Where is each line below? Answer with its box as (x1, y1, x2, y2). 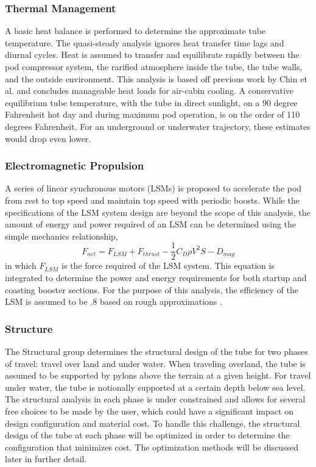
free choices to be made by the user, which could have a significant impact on (5, 404, 293, 417)
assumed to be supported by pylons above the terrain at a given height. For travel (5, 369, 311, 382)
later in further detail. (5, 452, 87, 465)
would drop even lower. (5, 132, 91, 144)
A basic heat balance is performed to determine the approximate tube (5, 24, 266, 37)
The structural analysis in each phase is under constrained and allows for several (5, 393, 306, 405)
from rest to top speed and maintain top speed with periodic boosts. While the (5, 193, 300, 206)
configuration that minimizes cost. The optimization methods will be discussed (5, 440, 298, 453)
